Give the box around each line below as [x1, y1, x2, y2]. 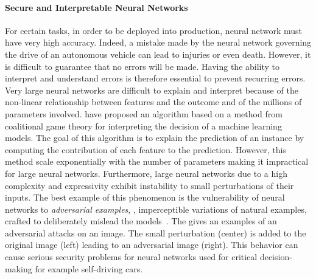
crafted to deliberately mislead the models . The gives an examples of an [5, 215, 277, 227]
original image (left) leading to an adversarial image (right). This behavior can [5, 238, 298, 251]
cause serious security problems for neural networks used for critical [5, 250, 258, 263]
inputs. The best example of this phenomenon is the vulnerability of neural [5, 191, 285, 204]
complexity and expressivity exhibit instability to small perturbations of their [5, 179, 294, 191]
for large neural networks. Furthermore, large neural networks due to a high [5, 167, 287, 179]
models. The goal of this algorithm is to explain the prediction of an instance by [5, 131, 304, 144]
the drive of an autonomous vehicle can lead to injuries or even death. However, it [5, 47, 311, 60]
